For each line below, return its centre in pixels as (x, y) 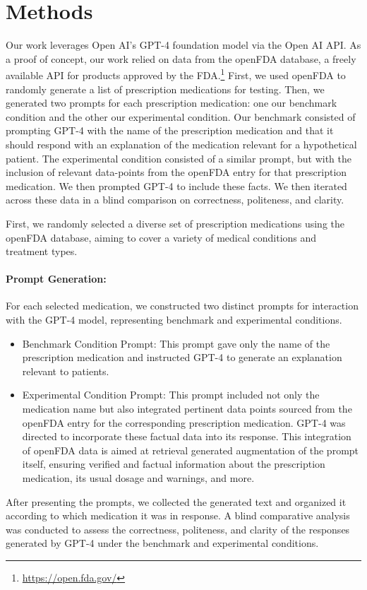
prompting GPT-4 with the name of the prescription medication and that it (170, 130)
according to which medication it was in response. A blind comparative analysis (178, 515)
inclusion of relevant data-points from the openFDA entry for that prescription (176, 172)
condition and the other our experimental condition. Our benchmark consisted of (181, 116)
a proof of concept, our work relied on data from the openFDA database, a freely (181, 58)
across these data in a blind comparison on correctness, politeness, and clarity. (175, 200)
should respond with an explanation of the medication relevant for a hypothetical (181, 144)
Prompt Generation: (56, 279)
